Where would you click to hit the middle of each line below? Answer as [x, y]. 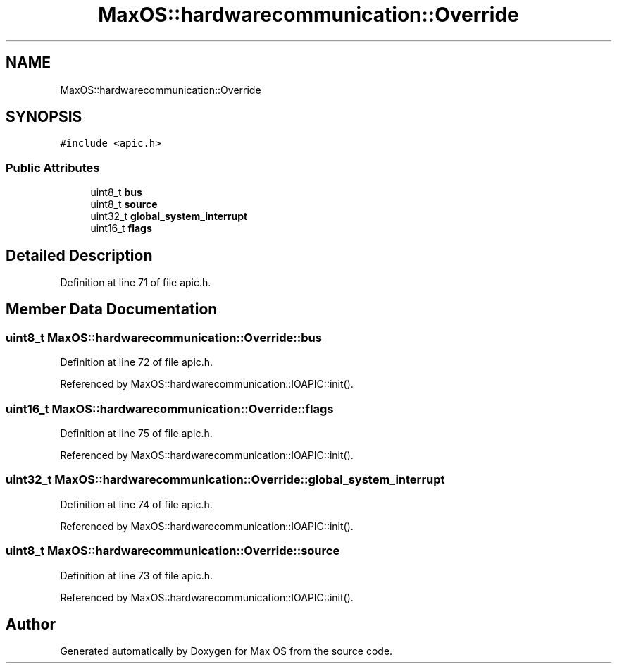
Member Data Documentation [112, 309]
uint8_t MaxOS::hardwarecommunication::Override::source [173, 551]
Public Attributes [53, 167]
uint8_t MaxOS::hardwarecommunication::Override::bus [164, 337]
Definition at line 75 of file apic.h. [136, 433]
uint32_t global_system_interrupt [169, 216]
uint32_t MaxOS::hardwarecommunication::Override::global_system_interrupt [225, 480]
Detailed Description [79, 255]
